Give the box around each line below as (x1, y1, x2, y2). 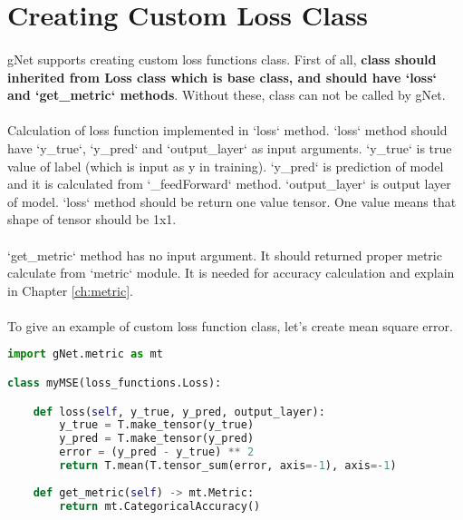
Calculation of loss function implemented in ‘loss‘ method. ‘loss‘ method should (7, 121, 448, 140)
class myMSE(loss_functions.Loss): (7, 377, 222, 389)
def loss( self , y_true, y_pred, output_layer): (33, 405, 325, 418)
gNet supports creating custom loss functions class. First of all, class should (7, 49, 437, 68)
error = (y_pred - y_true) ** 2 (59, 446, 255, 459)
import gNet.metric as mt (7, 348, 163, 361)
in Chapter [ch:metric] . (7, 280, 133, 299)
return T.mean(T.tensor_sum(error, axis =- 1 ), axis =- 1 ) (59, 459, 397, 473)
